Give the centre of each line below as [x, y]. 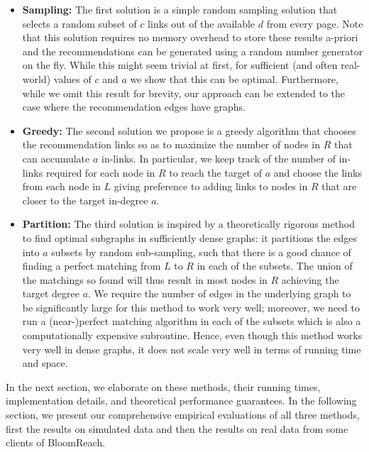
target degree [51, 293]
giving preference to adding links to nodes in [211, 186]
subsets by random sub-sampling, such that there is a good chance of [201, 252]
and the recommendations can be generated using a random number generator [193, 51]
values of [72, 78]
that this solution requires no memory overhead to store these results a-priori [190, 37]
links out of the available [202, 23]
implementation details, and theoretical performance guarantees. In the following [181, 401]
